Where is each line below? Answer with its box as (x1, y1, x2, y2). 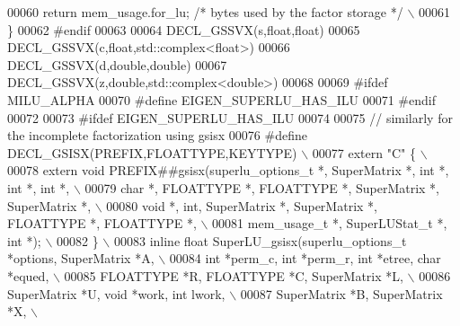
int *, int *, (7, 178, 70, 197)
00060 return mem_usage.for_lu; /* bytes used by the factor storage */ (7, 3, 403, 21)
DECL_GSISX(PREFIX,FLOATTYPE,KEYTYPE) (7, 143, 297, 162)
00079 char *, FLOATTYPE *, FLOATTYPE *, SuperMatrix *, (84, 178, 440, 197)
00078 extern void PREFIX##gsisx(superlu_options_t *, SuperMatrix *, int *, (7, 161, 449, 180)
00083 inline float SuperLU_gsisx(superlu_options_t (113, 231, 407, 250)
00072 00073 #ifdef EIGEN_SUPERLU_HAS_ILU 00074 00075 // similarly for (7, 108, 453, 127)
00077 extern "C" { (312, 143, 416, 162)
